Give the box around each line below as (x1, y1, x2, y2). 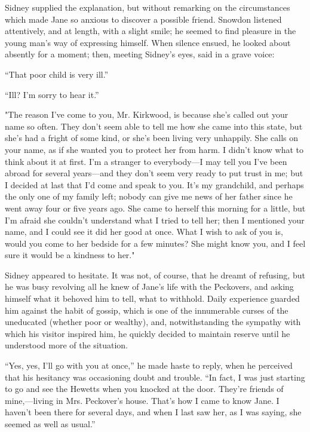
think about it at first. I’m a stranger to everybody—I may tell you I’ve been (5, 155, 287, 167)
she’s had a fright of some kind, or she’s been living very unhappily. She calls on (5, 131, 299, 144)
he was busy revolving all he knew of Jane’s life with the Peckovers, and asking (5, 280, 294, 293)
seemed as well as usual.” (5, 418, 96, 430)
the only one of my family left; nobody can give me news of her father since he (5, 190, 293, 203)
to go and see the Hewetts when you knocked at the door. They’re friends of (5, 382, 284, 395)
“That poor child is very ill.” (5, 68, 109, 80)
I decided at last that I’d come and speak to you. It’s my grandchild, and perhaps (5, 178, 304, 191)
